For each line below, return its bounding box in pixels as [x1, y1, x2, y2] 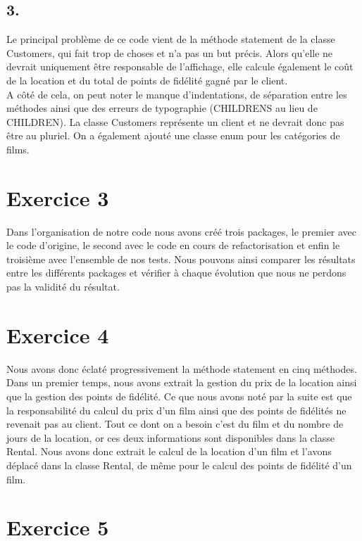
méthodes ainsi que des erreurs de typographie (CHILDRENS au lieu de [6, 101, 318, 115]
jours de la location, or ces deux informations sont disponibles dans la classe [6, 430, 335, 445]
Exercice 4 [6, 320, 109, 349]
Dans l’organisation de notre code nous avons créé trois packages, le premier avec [6, 224, 357, 238]
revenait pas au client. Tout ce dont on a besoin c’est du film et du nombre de [6, 416, 344, 431]
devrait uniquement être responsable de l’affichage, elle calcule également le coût [6, 59, 354, 74]
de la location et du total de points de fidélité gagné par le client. [6, 72, 288, 87]
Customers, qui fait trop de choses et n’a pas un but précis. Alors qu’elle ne [6, 45, 333, 60]
